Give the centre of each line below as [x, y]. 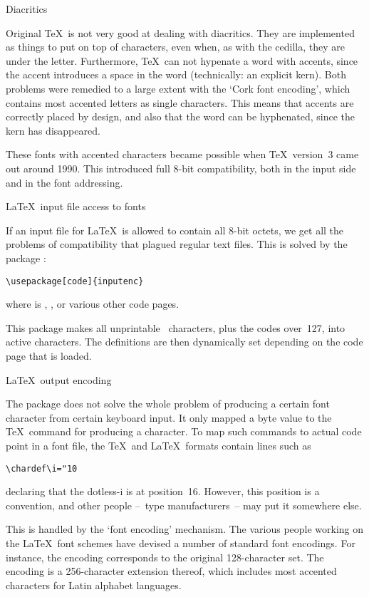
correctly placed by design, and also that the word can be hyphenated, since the [180, 116]
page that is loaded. [49, 355]
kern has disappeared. [53, 130]
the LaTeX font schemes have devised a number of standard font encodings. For [181, 543]
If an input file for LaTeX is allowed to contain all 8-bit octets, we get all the [175, 230]
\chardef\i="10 [42, 468]
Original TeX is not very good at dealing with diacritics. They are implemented [180, 32]
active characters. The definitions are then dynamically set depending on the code [184, 342]
